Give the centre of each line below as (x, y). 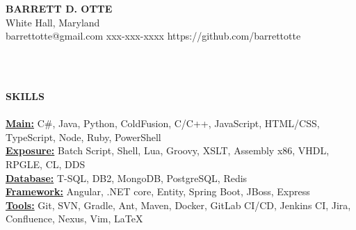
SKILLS (25, 96)
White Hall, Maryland (53, 22)
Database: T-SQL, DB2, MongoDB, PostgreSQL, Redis (127, 178)
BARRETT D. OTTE (59, 8)
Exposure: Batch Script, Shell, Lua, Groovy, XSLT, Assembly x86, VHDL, (168, 150)
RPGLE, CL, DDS (46, 164)
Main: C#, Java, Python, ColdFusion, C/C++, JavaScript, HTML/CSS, (163, 123)
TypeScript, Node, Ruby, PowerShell (83, 137)
